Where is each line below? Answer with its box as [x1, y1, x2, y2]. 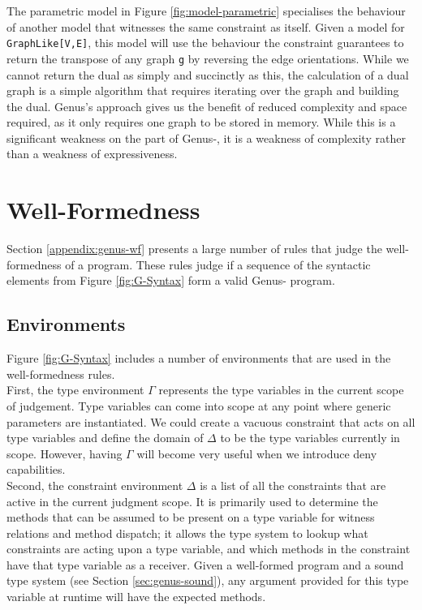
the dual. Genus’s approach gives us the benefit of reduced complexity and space [6, 97, 407, 114]
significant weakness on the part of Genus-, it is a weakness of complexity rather [6, 129, 406, 146]
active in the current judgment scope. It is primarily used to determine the [6, 492, 378, 509]
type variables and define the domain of [6, 429, 204, 446]
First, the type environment [6, 381, 144, 398]
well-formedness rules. [6, 365, 115, 382]
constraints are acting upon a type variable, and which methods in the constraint [6, 540, 411, 557]
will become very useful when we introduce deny [136, 445, 377, 462]
